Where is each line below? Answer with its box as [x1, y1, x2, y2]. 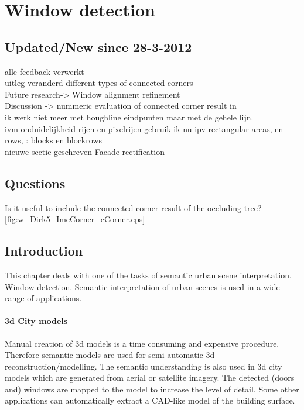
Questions [5, 174, 66, 192]
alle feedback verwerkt [5, 65, 84, 77]
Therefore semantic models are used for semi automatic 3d [5, 349, 215, 361]
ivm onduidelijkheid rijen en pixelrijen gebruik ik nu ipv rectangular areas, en [5, 122, 283, 135]
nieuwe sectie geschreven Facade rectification [5, 145, 165, 157]
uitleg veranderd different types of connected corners [5, 77, 193, 89]
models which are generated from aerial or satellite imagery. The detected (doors [5, 371, 295, 384]
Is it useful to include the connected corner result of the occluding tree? [5, 201, 262, 213]
